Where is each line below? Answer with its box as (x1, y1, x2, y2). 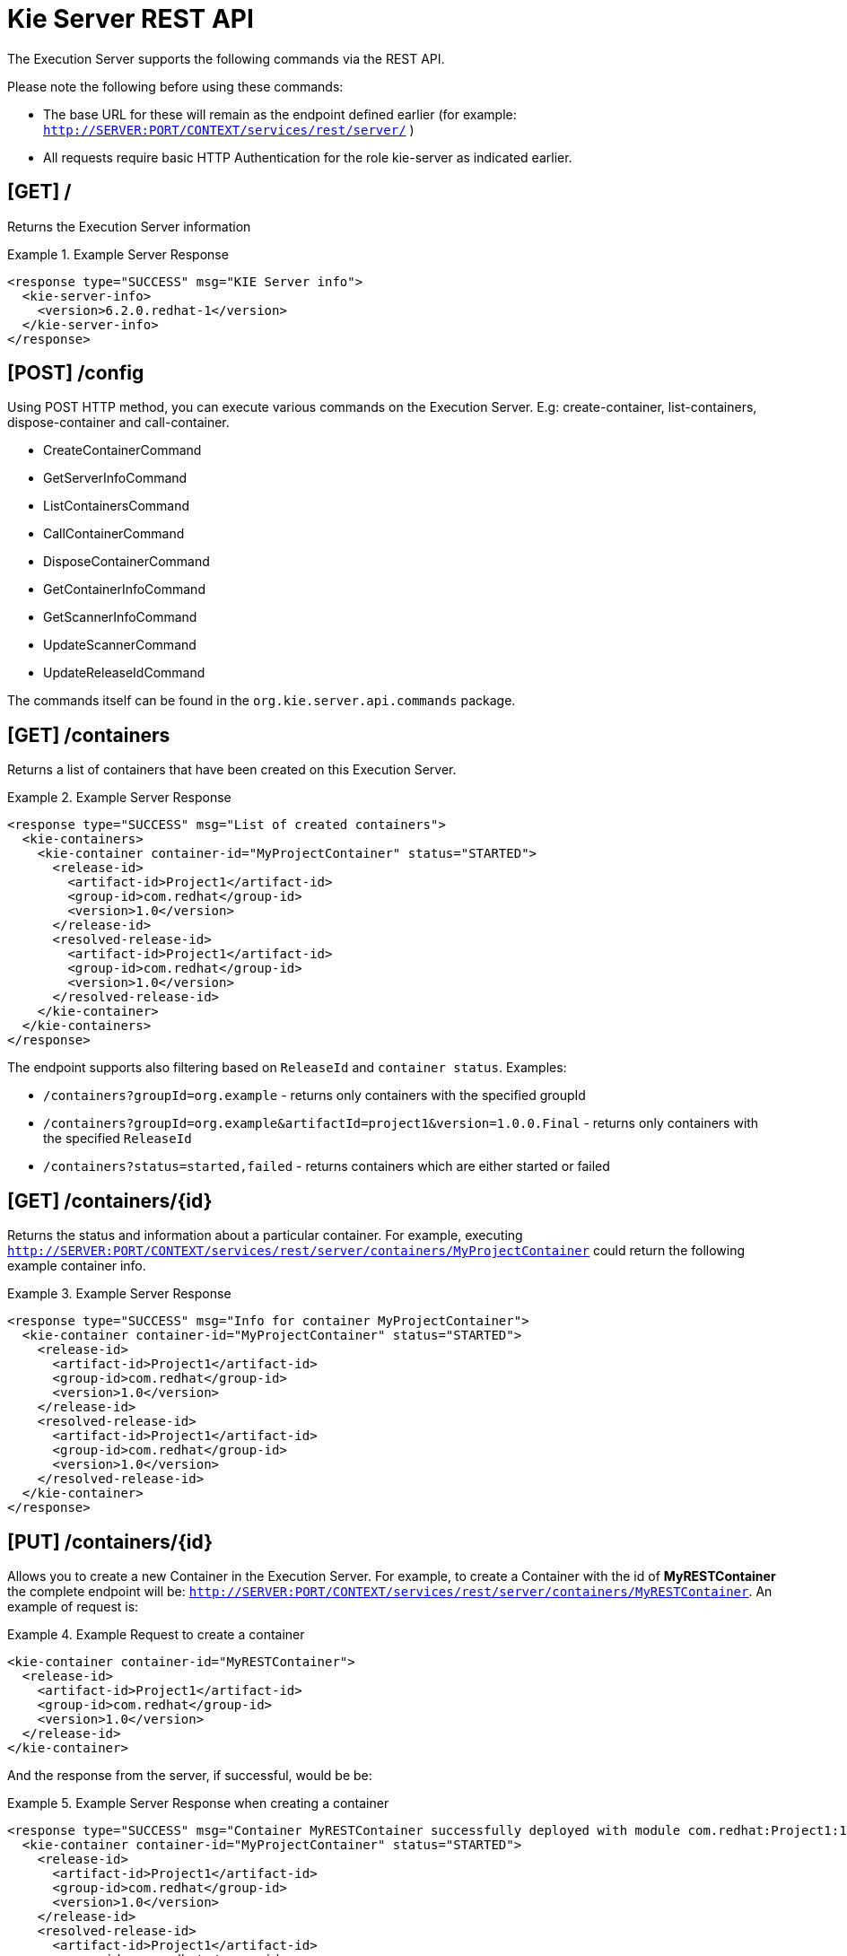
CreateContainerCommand (43, 442, 202, 458)
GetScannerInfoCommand (43, 609, 197, 625)
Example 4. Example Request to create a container (7, 1626, 305, 1642)
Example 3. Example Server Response (7, 1286, 231, 1302)
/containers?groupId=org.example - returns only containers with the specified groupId (43, 1087, 586, 1104)
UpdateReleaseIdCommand (43, 665, 205, 681)
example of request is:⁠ (7, 1598, 139, 1614)
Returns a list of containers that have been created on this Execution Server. (7, 762, 457, 778)
